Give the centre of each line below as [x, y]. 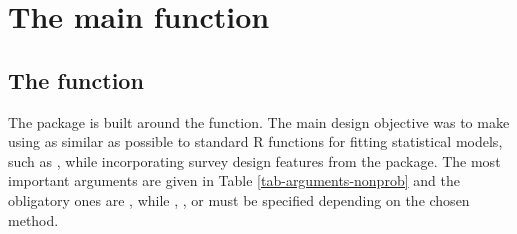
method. [33, 219]
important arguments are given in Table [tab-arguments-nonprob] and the [234, 180]
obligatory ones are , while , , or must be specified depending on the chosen [239, 199]
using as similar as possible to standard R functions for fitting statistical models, [255, 141]
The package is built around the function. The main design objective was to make [259, 121]
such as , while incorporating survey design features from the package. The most [254, 160]
